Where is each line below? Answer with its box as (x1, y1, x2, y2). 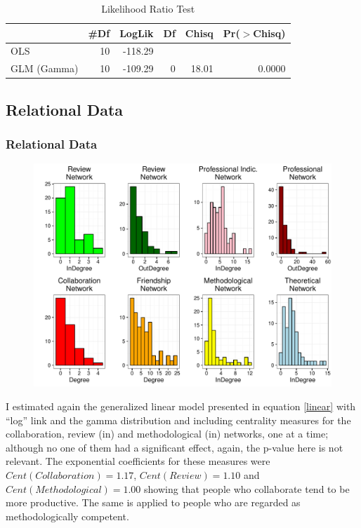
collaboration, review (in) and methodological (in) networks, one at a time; (6, 426, 329, 441)
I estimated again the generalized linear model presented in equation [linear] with (6, 398, 356, 413)
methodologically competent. (6, 508, 129, 523)
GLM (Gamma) (11, 61, 79, 76)
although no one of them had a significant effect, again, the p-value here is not (6, 440, 343, 454)
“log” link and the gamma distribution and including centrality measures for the (6, 412, 351, 427)
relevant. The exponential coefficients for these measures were (6, 454, 270, 468)
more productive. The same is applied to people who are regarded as (6, 495, 301, 510)
